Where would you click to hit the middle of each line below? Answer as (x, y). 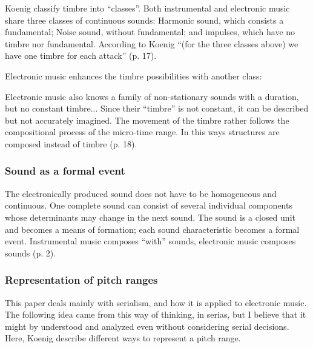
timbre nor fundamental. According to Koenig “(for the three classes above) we (152, 43)
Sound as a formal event (65, 171)
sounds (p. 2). (31, 253)
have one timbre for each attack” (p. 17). (81, 55)
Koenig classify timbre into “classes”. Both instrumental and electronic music (147, 8)
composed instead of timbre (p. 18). (71, 143)
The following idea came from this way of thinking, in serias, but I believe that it (156, 314)
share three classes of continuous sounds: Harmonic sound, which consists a (144, 20)
